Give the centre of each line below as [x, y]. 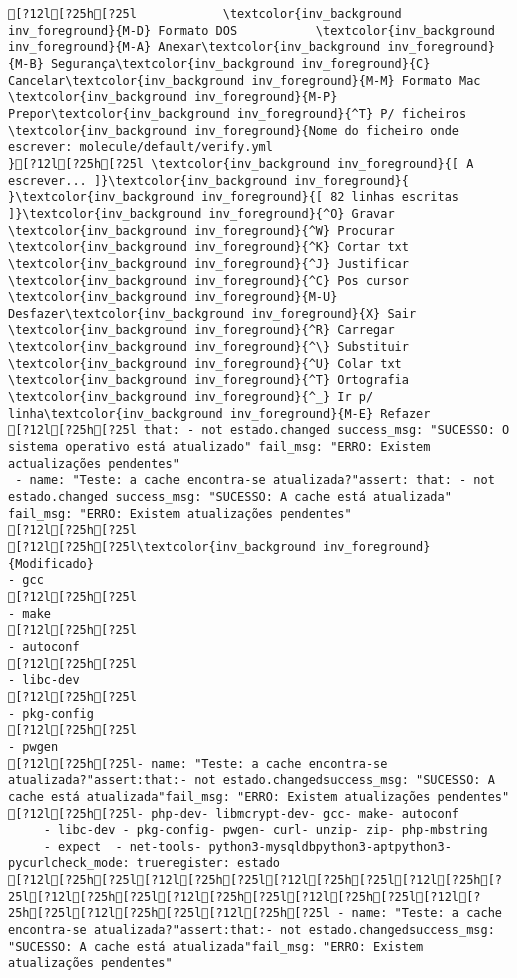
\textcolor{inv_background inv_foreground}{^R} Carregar [201, 330]
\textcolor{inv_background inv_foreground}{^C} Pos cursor [208, 280]
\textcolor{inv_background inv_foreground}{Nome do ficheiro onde [234, 130]
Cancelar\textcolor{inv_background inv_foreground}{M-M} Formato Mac [244, 80]
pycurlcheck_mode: [69, 863]
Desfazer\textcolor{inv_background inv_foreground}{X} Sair [212, 313]
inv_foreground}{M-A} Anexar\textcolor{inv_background [194, 47]
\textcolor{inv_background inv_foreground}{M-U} [173, 297]
